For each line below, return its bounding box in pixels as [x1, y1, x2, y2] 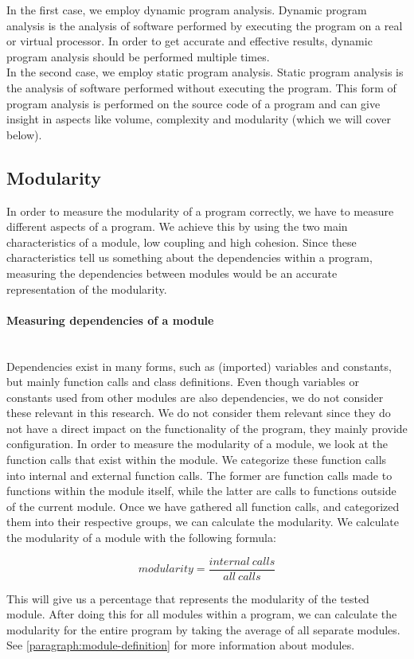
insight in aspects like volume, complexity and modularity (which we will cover [6, 111, 391, 127]
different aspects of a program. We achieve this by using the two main [6, 218, 348, 235]
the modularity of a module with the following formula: [6, 529, 276, 546]
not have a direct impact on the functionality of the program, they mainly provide [6, 419, 408, 436]
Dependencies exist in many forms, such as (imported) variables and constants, [6, 357, 392, 374]
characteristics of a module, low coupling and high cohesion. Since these [6, 233, 357, 250]
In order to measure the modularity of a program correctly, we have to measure [6, 202, 394, 219]
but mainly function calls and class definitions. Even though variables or [6, 373, 359, 390]
